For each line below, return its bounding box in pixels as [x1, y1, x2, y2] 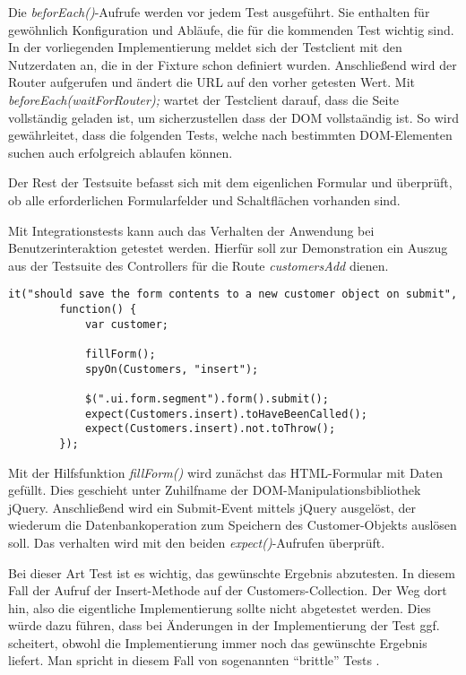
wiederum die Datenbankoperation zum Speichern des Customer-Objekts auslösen [8, 515, 457, 534]
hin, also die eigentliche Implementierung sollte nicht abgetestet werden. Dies [8, 598, 431, 617]
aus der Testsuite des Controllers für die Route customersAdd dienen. [8, 255, 389, 274]
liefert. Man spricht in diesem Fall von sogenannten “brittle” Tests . [8, 651, 380, 670]
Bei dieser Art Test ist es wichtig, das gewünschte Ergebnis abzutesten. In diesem [8, 563, 455, 582]
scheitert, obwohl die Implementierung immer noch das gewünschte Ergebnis [8, 633, 427, 652]
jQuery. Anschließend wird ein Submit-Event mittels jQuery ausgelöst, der [8, 498, 416, 516]
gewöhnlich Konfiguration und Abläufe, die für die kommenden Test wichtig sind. [8, 20, 454, 39]
